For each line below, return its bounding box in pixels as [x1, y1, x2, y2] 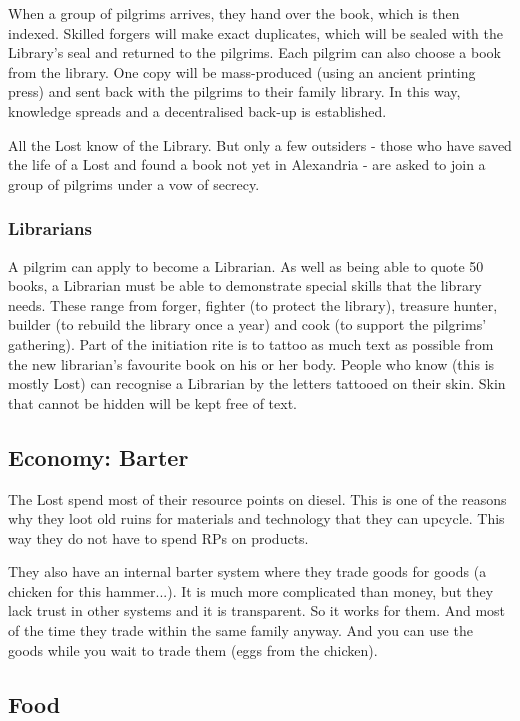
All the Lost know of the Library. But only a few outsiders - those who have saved [8, 134, 512, 155]
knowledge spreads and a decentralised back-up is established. [8, 100, 387, 121]
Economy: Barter [8, 441, 189, 472]
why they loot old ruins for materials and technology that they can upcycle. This [8, 508, 505, 529]
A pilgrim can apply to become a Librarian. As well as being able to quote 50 [8, 255, 484, 276]
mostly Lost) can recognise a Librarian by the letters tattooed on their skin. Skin [8, 373, 506, 394]
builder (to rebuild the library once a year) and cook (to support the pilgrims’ [8, 314, 487, 335]
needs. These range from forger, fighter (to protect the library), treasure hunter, [8, 294, 498, 315]
